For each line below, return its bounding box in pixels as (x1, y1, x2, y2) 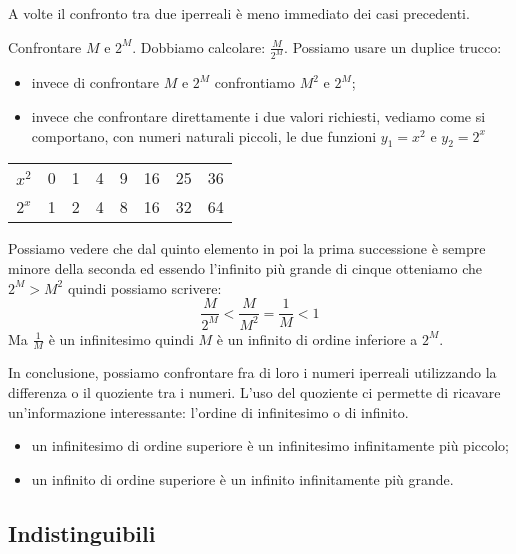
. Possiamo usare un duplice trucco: (284, 36, 502, 57)
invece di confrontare (31, 72, 160, 93)
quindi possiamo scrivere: (67, 277, 222, 298)
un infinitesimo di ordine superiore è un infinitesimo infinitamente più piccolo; (31, 435, 509, 456)
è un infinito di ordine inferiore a (216, 328, 418, 349)
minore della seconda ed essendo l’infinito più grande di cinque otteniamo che (8, 258, 482, 279)
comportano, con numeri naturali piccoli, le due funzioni (31, 125, 377, 146)
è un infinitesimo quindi (48, 328, 194, 349)
